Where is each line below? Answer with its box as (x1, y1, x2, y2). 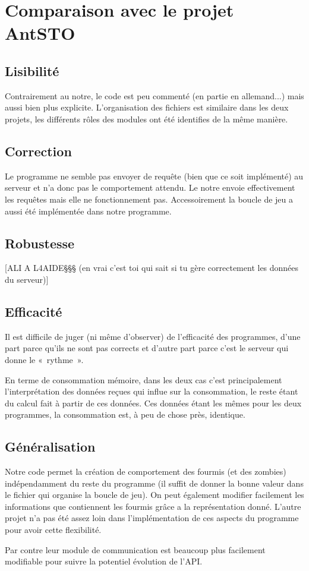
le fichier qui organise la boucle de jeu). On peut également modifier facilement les (5, 488, 304, 501)
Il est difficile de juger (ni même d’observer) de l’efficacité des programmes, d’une (5, 330, 301, 342)
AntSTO (5, 21, 75, 45)
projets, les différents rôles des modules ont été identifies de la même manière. (5, 112, 288, 125)
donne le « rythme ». (5, 353, 84, 365)
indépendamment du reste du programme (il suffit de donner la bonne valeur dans (5, 477, 304, 489)
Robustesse (5, 234, 75, 252)
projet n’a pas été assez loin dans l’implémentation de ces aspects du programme (5, 512, 299, 524)
